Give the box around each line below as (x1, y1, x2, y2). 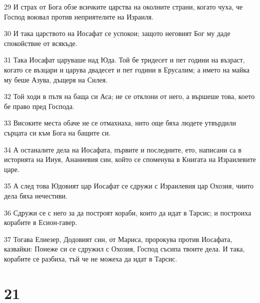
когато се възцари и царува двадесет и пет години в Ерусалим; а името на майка (4, 64, 250, 74)
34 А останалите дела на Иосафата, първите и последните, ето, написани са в (4, 144, 241, 154)
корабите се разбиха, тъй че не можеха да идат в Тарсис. (4, 253, 177, 263)
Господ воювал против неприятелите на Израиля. (4, 11, 153, 21)
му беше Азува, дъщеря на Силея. (4, 74, 108, 84)
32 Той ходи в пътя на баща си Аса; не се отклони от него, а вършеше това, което (4, 91, 255, 101)
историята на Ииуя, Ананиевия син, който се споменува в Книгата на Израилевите (4, 154, 256, 164)
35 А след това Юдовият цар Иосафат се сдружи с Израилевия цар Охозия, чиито (4, 180, 253, 191)
